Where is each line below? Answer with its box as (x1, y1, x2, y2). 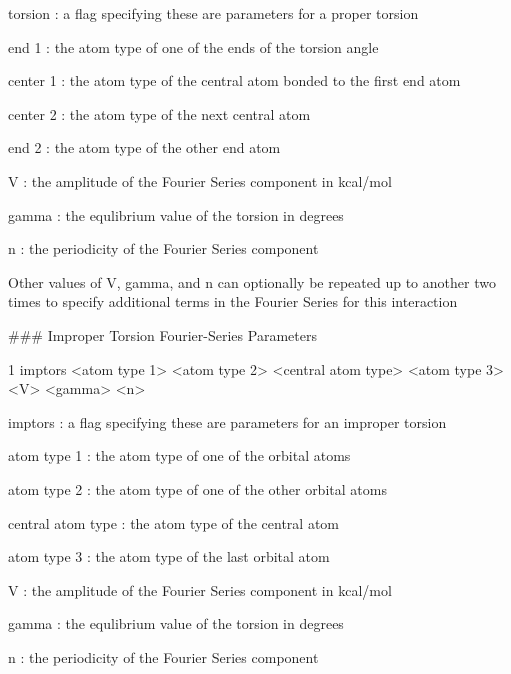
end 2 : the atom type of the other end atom (8, 137, 281, 158)
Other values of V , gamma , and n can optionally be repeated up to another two (8, 271, 496, 292)
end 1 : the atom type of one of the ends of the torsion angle (8, 36, 379, 57)
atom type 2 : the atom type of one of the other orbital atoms (8, 478, 387, 499)
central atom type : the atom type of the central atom (8, 512, 339, 533)
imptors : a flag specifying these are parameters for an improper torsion (8, 411, 447, 432)
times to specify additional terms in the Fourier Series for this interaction (8, 291, 458, 312)
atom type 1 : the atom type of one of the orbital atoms (8, 445, 351, 466)
